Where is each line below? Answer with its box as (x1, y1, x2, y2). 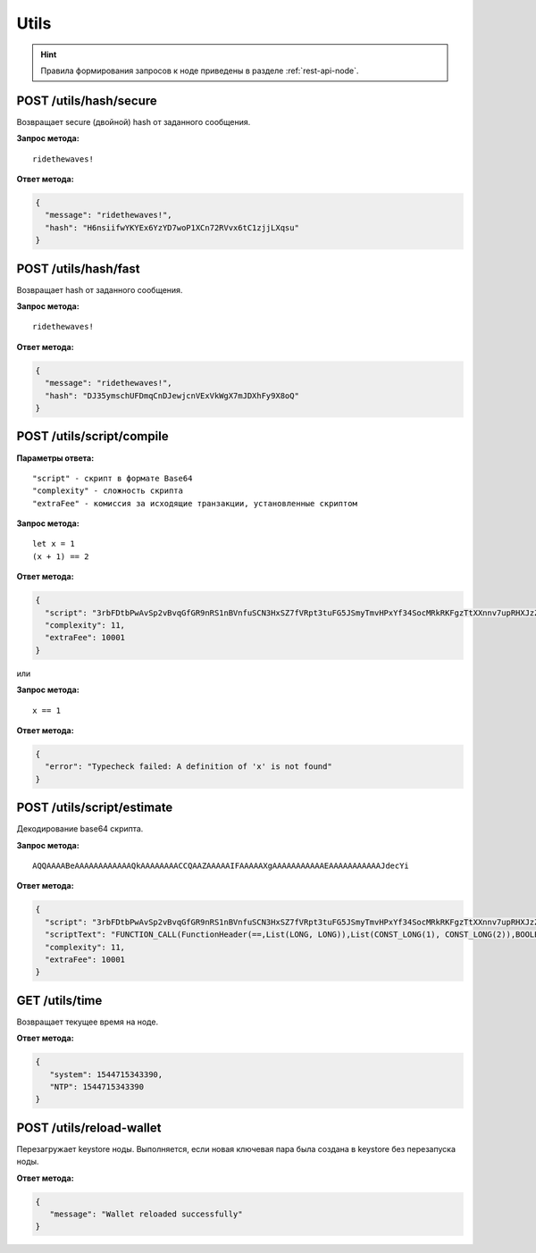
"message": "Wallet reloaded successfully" (49, 1209, 243, 1219)
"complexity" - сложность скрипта (32, 486, 183, 496)
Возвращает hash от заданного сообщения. (16, 284, 183, 295)
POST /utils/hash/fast (16, 261, 140, 276)
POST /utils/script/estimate (16, 800, 173, 815)
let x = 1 (32, 539, 75, 549)
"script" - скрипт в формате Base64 (32, 473, 193, 483)
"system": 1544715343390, (49, 1069, 163, 1080)
